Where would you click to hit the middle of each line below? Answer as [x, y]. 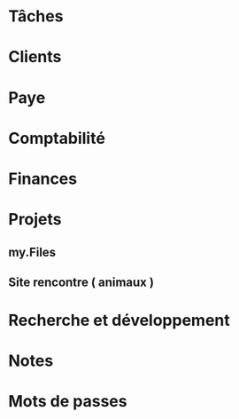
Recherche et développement [119, 320]
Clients [35, 57]
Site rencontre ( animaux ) [81, 282]
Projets [35, 220]
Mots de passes [68, 402]
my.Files [32, 252]
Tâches [36, 16]
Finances [42, 178]
